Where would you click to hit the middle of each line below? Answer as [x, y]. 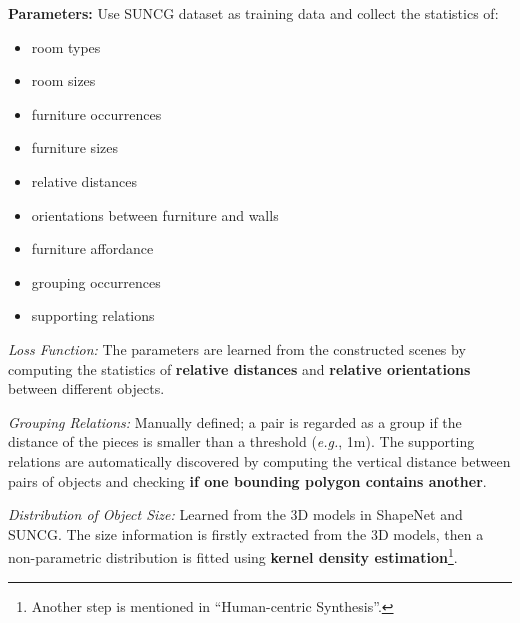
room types [66, 46]
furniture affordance [92, 248]
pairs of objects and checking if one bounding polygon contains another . [247, 480]
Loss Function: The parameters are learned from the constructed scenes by [237, 348]
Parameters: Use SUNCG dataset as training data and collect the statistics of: [253, 13]
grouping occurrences [96, 281]
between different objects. [86, 388]
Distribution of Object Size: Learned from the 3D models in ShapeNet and [235, 514]
